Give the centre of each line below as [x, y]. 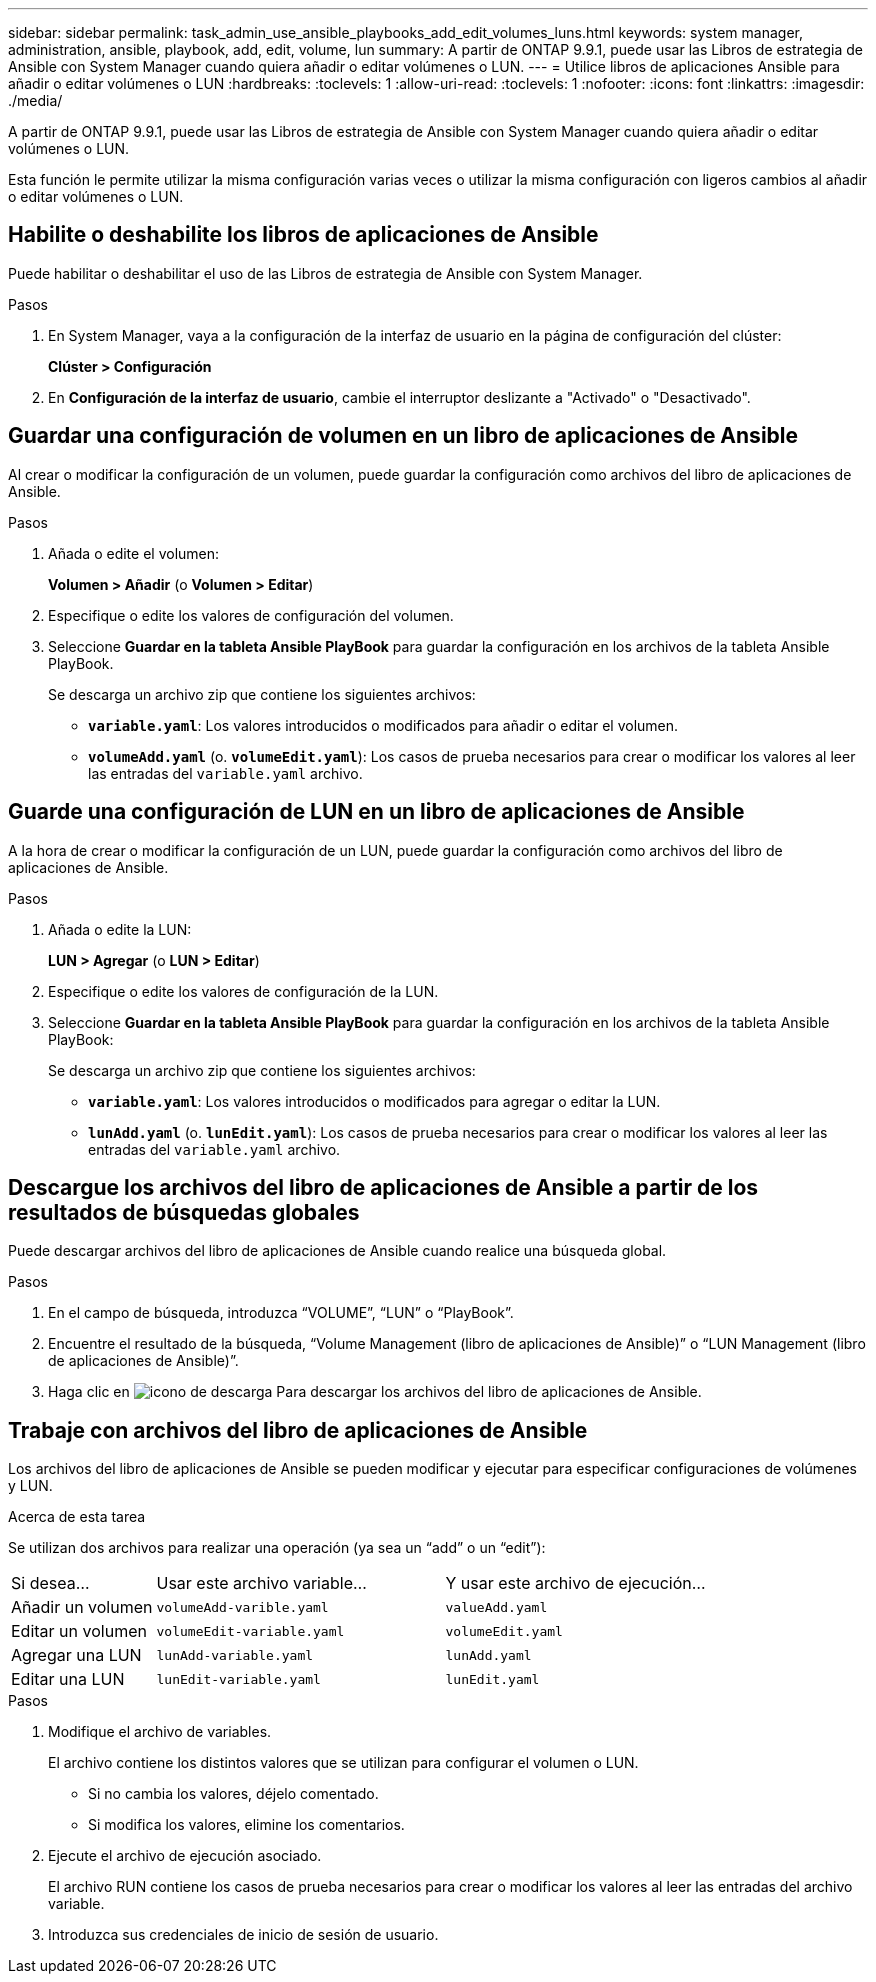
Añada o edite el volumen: [134, 553]
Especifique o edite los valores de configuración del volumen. [251, 615]
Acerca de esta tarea [77, 1517]
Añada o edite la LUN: [120, 929]
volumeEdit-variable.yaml [250, 1631]
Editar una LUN [68, 1679]
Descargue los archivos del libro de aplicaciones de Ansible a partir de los [383, 1187]
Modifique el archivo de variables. [160, 1732]
